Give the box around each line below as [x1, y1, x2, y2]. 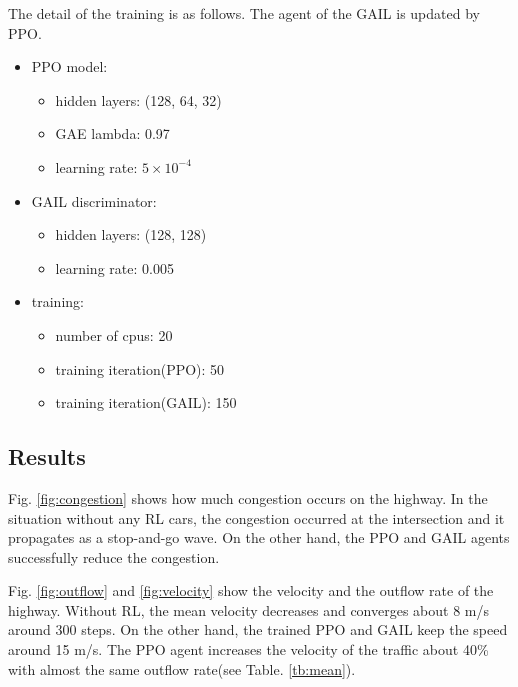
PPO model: [31, 56, 108, 77]
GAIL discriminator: [31, 190, 157, 211]
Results [8, 441, 86, 472]
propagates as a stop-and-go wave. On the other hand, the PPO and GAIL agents [8, 527, 510, 548]
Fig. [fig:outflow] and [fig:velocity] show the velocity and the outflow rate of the [8, 580, 494, 601]
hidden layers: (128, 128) [55, 224, 207, 245]
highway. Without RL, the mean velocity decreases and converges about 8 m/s [8, 599, 490, 620]
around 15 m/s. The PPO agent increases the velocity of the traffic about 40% [8, 639, 489, 660]
